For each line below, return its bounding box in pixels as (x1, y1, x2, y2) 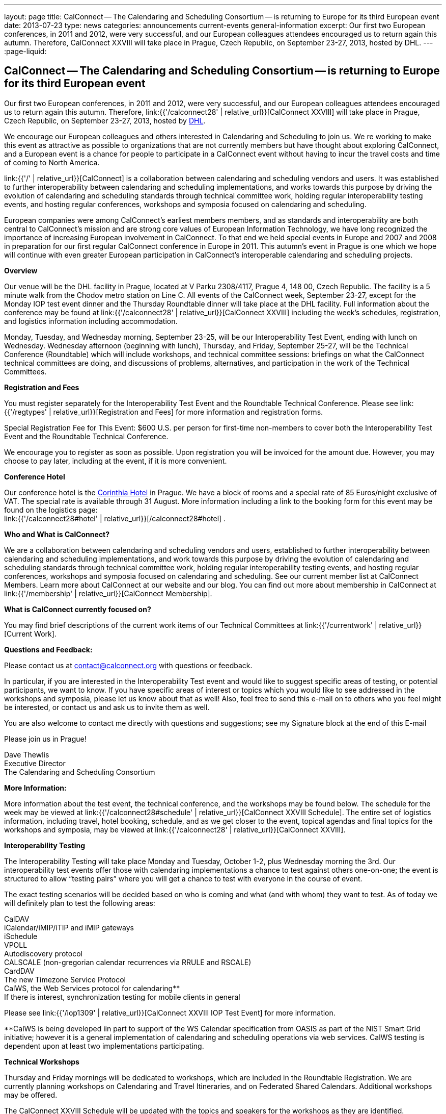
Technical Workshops (4, 1057, 79, 1066)
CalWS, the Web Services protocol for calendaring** (4, 983, 180, 993)
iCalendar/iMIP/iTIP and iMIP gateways (4, 923, 134, 932)
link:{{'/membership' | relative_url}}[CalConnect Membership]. (4, 589, 212, 598)
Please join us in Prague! (4, 734, 87, 743)
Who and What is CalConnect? (4, 529, 110, 539)
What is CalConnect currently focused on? (4, 604, 151, 614)
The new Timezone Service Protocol (4, 975, 126, 984)
